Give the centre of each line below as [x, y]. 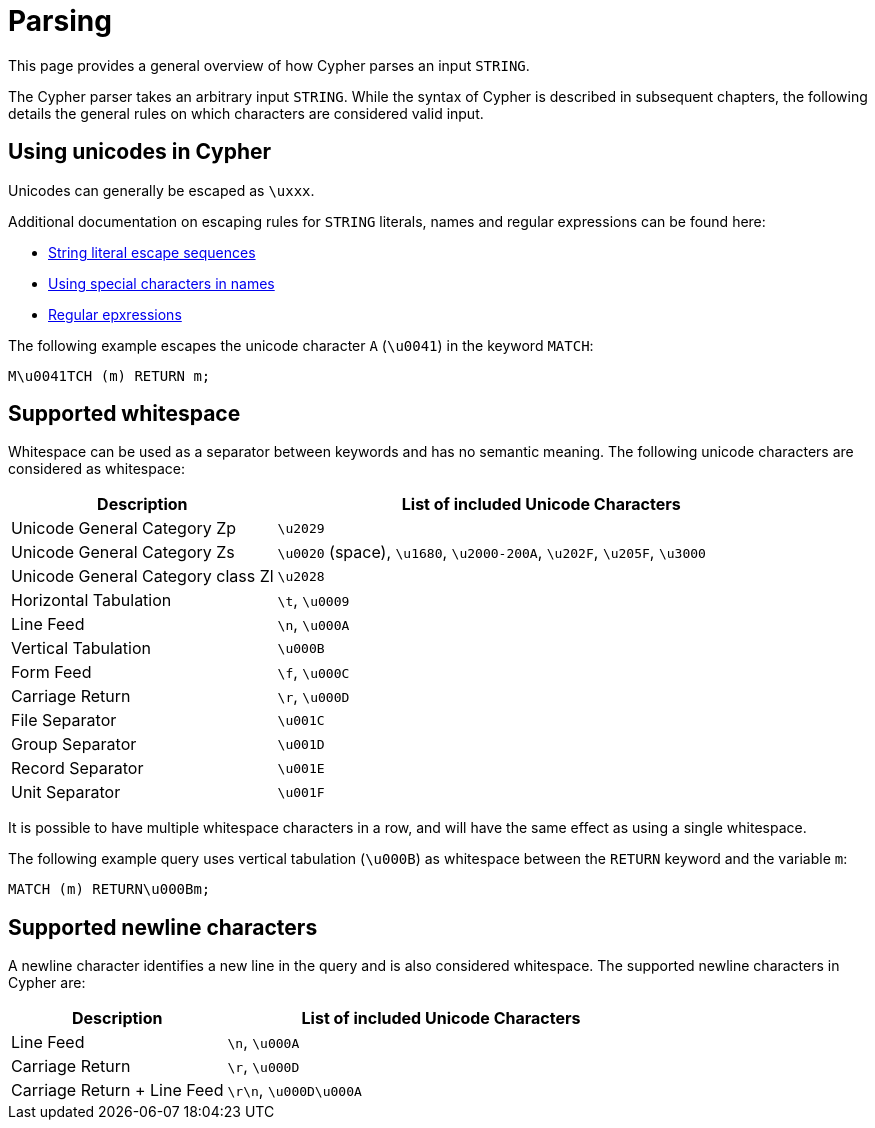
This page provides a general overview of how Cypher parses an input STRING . [269, 65]
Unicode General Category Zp [124, 528]
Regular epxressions [115, 314]
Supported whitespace [124, 414]
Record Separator [77, 768]
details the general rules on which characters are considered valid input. [246, 113]
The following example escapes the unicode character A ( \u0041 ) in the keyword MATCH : [301, 345]
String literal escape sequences [152, 252]
